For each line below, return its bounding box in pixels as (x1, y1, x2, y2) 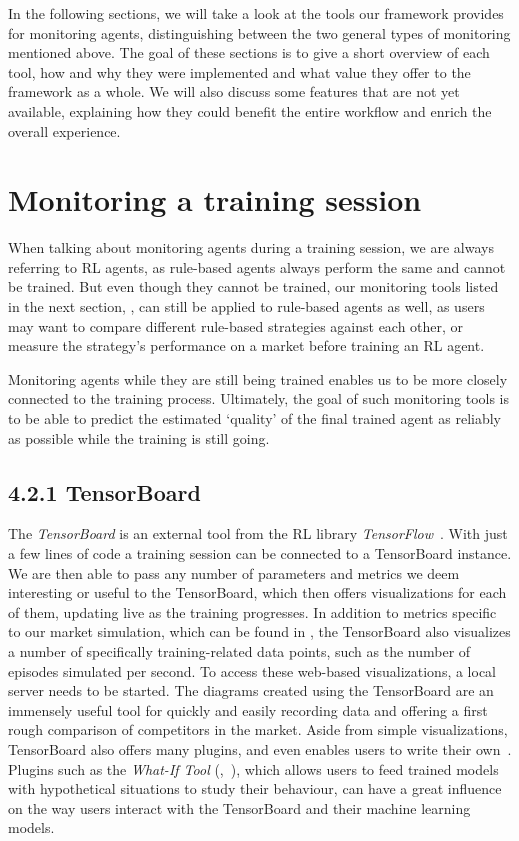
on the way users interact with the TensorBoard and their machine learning (8, 797, 471, 818)
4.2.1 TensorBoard (8, 476, 201, 507)
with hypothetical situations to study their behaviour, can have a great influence (8, 778, 502, 799)
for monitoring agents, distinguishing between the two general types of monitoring (8, 22, 511, 43)
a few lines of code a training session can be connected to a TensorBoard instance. (8, 543, 512, 564)
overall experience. (8, 120, 121, 141)
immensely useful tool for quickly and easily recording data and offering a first (8, 699, 488, 720)
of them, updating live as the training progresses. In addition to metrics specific (8, 601, 497, 622)
